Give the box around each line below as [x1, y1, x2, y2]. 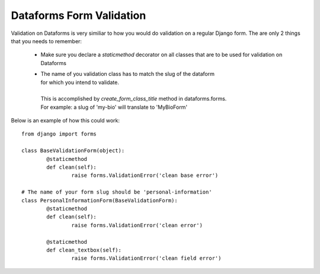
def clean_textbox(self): [46, 246, 121, 253]
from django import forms [21, 131, 97, 137]
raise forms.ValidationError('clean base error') [71, 172, 219, 179]
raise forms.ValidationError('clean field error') [71, 255, 222, 262]
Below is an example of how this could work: [11, 117, 120, 124]
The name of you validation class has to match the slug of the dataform [40, 70, 215, 78]
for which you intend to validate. [40, 79, 120, 86]
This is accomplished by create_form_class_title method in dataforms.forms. [40, 95, 227, 102]
